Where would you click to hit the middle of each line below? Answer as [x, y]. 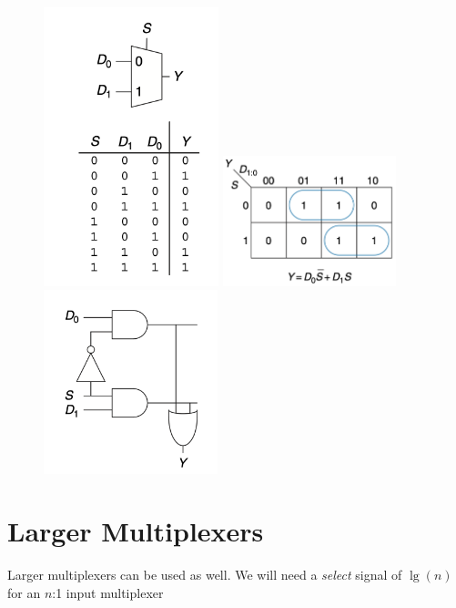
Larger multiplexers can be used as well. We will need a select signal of [205, 575]
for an [24, 592]
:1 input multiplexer [108, 592]
